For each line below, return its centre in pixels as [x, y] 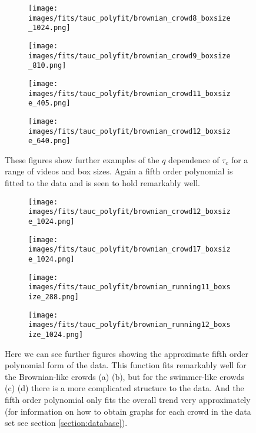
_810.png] [47, 66]
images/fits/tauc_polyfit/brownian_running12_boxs [129, 325]
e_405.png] [49, 103]
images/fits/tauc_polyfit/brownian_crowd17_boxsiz [129, 249]
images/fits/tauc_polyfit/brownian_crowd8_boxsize [129, 18]
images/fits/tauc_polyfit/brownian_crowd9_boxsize [129, 56]
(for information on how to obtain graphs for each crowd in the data [128, 411]
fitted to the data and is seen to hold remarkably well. [102, 183]
